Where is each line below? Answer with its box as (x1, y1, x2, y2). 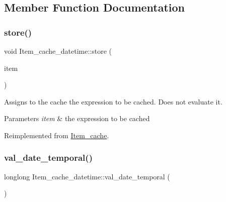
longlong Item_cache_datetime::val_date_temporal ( (4, 171, 170, 181)
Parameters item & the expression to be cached (4, 113, 150, 124)
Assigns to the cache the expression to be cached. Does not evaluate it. (4, 96, 222, 107)
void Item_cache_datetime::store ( (4, 46, 112, 56)
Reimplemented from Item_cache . (4, 130, 109, 140)
